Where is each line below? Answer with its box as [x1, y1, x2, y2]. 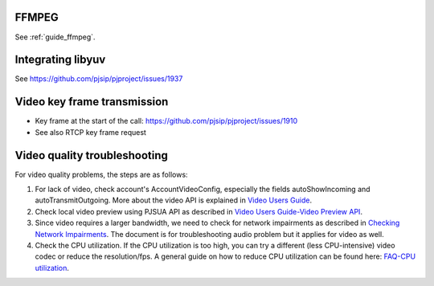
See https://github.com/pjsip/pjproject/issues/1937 [14, 74, 183, 84]
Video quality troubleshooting [14, 149, 169, 162]
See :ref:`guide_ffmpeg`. [14, 32, 96, 42]
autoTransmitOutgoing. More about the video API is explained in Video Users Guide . [35, 195, 313, 205]
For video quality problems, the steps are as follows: [14, 170, 188, 179]
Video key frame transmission [14, 95, 169, 108]
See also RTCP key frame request [35, 127, 146, 137]
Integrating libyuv [14, 53, 106, 67]
